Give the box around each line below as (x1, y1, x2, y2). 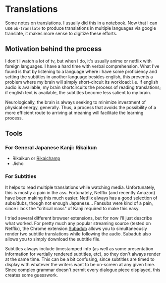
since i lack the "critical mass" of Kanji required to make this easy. (5, 205, 140, 211)
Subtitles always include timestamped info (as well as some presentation (5, 245, 154, 251)
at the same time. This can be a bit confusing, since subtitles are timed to (5, 256, 155, 262)
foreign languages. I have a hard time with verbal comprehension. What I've (5, 63, 160, 69)
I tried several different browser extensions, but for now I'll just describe (5, 215, 152, 221)
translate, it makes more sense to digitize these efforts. (5, 30, 117, 36)
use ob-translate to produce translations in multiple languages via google (5, 25, 156, 31)
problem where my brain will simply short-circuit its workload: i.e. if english (5, 79, 159, 85)
